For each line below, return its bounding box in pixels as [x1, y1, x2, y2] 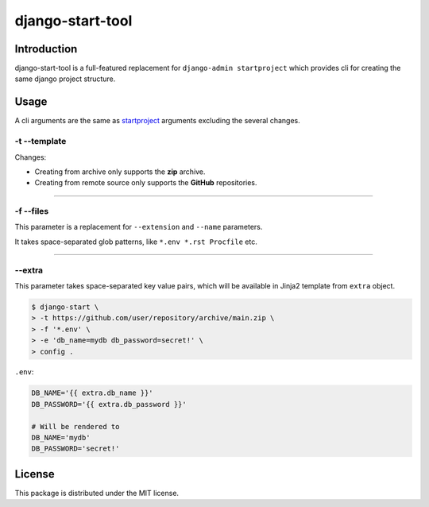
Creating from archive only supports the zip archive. [34, 167, 206, 176]
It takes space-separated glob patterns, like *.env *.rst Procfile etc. [14, 237, 257, 246]
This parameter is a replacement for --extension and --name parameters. [14, 223, 263, 232]
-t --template [14, 136, 67, 147]
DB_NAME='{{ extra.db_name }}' [31, 389, 154, 397]
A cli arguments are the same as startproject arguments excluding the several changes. [14, 116, 301, 126]
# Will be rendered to [31, 422, 120, 431]
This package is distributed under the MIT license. [14, 488, 179, 497]
